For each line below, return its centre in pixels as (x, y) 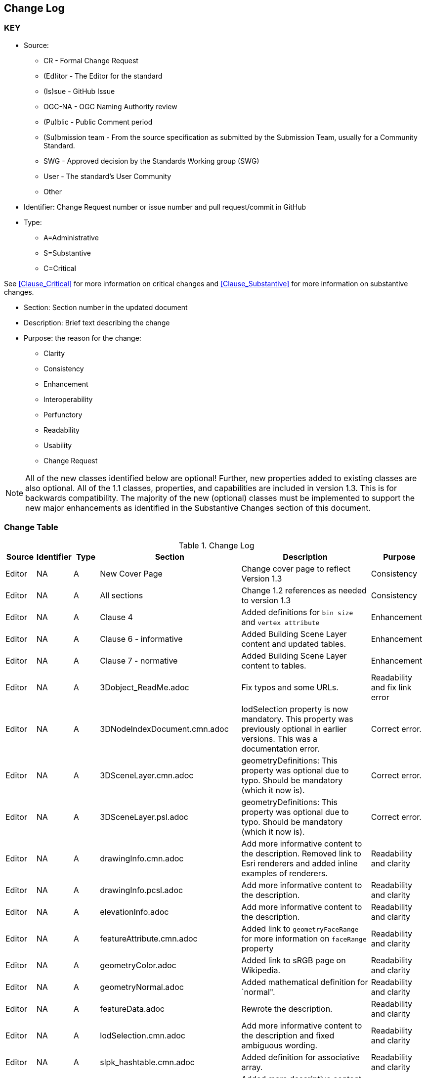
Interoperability (68, 399)
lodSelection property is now (295, 709)
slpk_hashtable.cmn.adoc (148, 1062)
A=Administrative (71, 237)
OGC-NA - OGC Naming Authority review (110, 106)
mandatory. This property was (297, 719)
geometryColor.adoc (138, 965)
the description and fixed (288, 1035)
